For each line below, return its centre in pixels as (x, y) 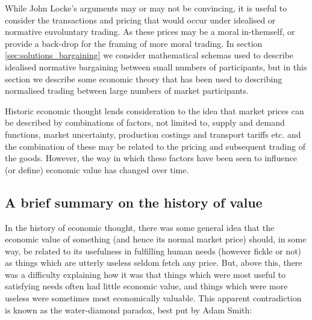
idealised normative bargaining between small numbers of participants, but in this (156, 66)
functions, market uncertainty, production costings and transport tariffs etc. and (153, 134)
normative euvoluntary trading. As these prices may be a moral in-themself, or (150, 32)
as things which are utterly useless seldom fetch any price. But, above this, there (154, 263)
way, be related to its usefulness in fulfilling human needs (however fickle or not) (153, 251)
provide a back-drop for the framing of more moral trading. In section (134, 43)
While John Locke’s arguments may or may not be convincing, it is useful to (146, 8)
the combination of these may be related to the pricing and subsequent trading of (155, 146)
